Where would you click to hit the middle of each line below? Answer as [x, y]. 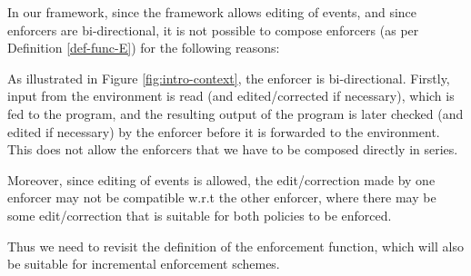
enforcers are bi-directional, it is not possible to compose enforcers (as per [213, 30]
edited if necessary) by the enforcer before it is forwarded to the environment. [224, 131]
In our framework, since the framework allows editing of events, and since [212, 12]
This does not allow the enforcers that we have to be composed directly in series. [233, 149]
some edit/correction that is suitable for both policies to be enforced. [200, 215]
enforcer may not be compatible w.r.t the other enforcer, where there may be [222, 197]
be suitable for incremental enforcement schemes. [144, 264]
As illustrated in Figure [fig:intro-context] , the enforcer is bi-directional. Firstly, [229, 78]
